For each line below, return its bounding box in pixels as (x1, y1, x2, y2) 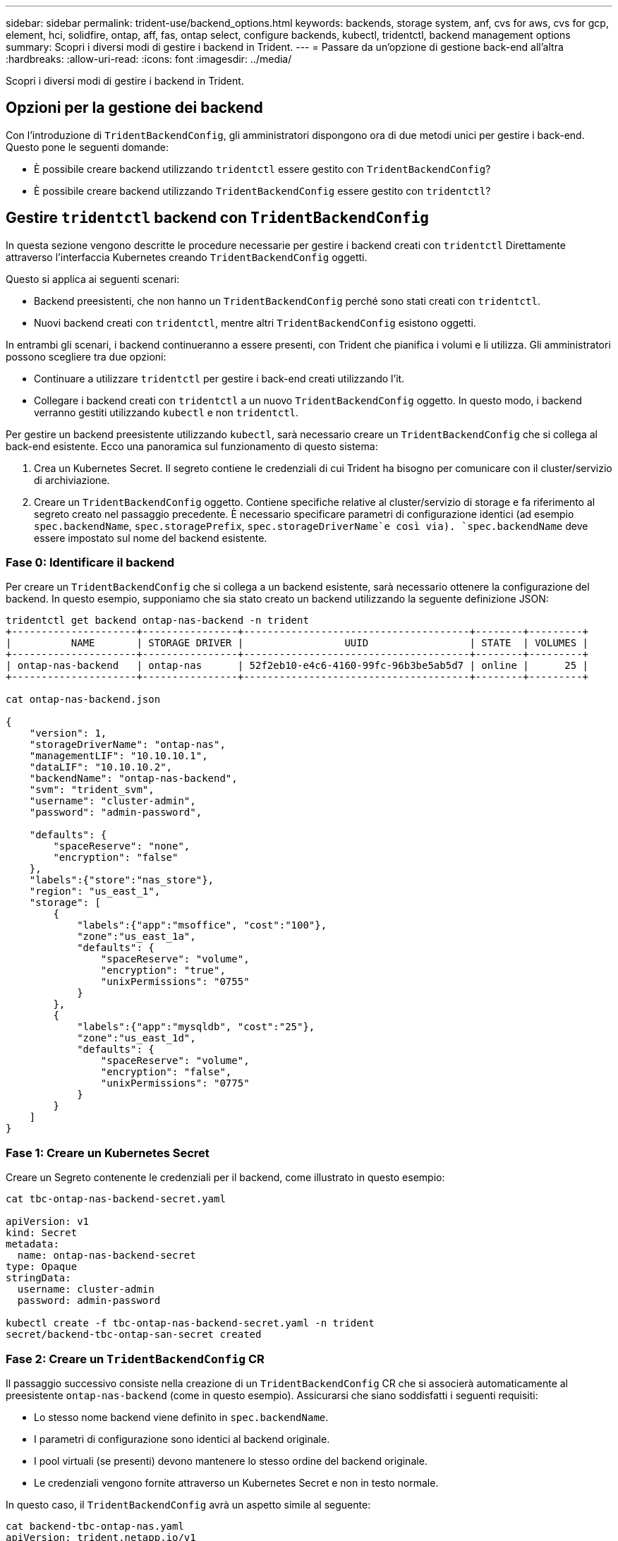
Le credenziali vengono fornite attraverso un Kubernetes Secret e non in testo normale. (34, 1476, 439, 1489)
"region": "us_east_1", (29, 886, 161, 898)
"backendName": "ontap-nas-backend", (29, 773, 238, 785)
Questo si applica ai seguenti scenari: (6, 272, 180, 285)
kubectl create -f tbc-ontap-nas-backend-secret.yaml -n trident (6, 1317, 375, 1329)
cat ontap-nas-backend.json (6, 694, 161, 706)
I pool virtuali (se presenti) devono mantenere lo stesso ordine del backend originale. (34, 1454, 428, 1467)
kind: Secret (6, 1227, 78, 1239)
